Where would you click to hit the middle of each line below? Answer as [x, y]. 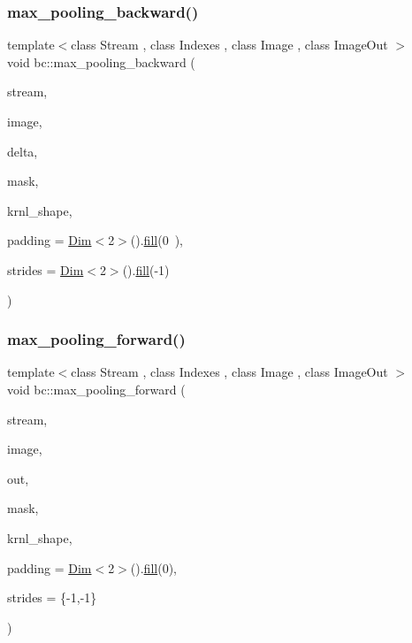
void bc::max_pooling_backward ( [101, 61]
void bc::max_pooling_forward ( [96, 389]
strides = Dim [46, 269]
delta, [23, 151]
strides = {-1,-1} [52, 597]
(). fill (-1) [146, 269]
